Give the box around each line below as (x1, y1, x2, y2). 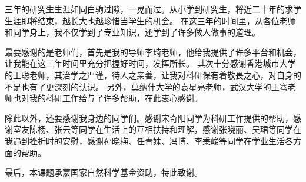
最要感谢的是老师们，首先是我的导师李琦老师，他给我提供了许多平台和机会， (5, 45, 301, 58)
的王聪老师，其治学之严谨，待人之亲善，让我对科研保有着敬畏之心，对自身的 (5, 68, 301, 81)
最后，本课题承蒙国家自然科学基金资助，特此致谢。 (5, 166, 202, 178)
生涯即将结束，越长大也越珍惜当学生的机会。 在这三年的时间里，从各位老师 (5, 14, 296, 27)
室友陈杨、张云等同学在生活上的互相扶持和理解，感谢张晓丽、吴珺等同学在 (12, 123, 301, 135)
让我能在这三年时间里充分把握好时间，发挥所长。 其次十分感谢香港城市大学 (5, 57, 296, 70)
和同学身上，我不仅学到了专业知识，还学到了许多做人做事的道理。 (5, 26, 260, 38)
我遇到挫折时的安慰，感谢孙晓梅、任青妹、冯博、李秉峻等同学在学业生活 (5, 134, 285, 147)
